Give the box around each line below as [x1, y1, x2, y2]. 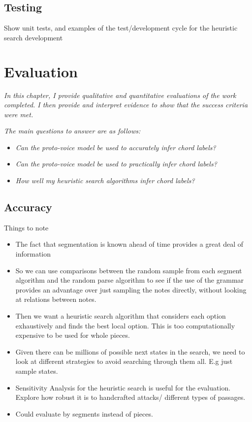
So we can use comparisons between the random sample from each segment [15, 265, 242, 275]
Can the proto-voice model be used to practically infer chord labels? [15, 159, 217, 169]
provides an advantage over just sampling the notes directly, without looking [15, 284, 247, 294]
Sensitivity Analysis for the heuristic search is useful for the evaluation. [15, 382, 231, 392]
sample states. [15, 366, 58, 376]
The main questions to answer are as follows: [4, 126, 141, 136]
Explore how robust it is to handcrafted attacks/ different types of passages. [15, 392, 246, 402]
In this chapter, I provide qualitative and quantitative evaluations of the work [4, 90, 236, 100]
